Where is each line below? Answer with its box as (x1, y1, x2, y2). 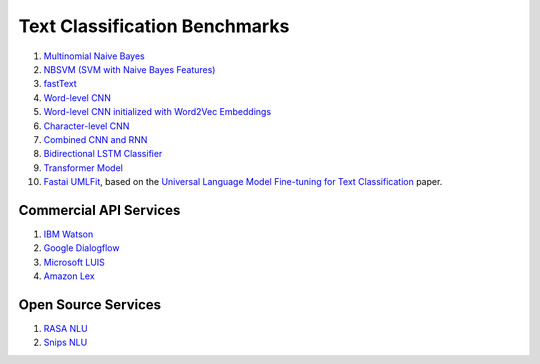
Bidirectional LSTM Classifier (43, 148, 163, 160)
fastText (43, 78, 77, 90)
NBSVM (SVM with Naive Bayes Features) (43, 63, 216, 75)
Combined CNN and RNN (43, 133, 148, 145)
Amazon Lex (43, 270, 95, 282)
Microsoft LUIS (43, 256, 105, 268)
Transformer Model (43, 161, 124, 174)
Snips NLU (43, 336, 88, 349)
